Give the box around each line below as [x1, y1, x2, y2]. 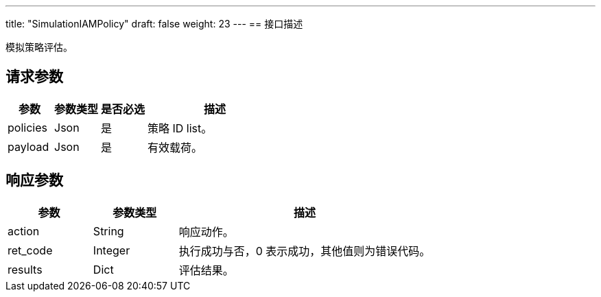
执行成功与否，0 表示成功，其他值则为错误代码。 [178, 243, 431, 258]
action [8, 224, 40, 238]
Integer [93, 243, 130, 257]
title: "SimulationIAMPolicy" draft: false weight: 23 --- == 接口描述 [5, 18, 303, 29]
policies [8, 120, 47, 134]
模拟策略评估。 [5, 41, 73, 53]
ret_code [8, 243, 53, 257]
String [93, 224, 124, 238]
